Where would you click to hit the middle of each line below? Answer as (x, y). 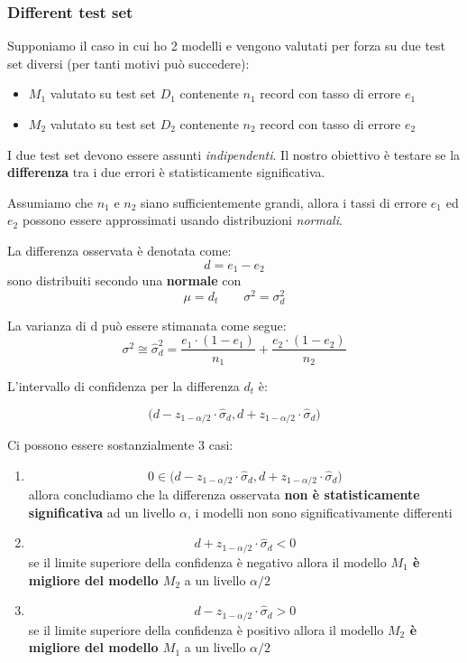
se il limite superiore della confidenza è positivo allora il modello (206, 629)
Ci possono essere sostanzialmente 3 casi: (120, 445)
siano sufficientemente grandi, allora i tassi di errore (284, 202)
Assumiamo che (50, 202)
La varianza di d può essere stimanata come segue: (147, 325)
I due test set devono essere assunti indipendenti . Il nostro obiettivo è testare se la (234, 154)
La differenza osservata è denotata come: (119, 250)
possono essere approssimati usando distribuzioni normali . (182, 220)
